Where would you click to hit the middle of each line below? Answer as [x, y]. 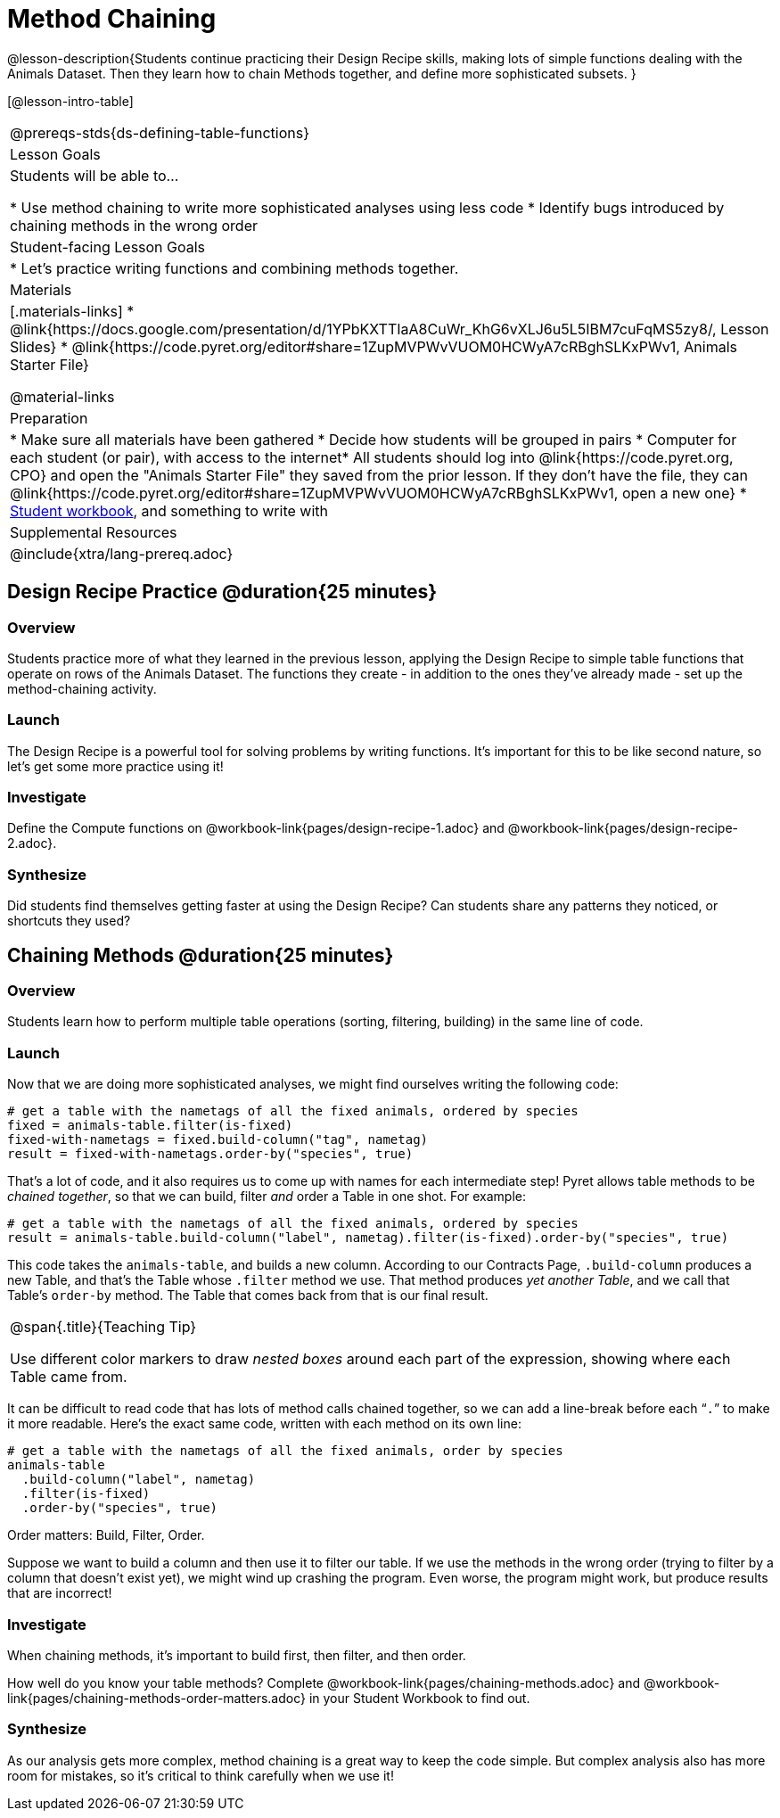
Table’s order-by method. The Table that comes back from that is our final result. [248, 1296]
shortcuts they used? [69, 921]
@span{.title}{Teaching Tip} [103, 1327]
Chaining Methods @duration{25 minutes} [201, 955]
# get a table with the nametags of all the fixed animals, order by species [285, 1451]
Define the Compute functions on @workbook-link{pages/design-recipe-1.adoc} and [256, 828]
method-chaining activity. [82, 688]
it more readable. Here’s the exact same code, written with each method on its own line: [264, 1424]
